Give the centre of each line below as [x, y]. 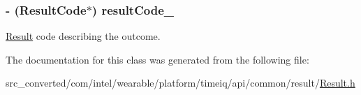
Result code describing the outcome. [83, 36]
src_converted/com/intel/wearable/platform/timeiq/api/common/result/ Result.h [180, 83]
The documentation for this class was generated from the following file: [157, 59]
